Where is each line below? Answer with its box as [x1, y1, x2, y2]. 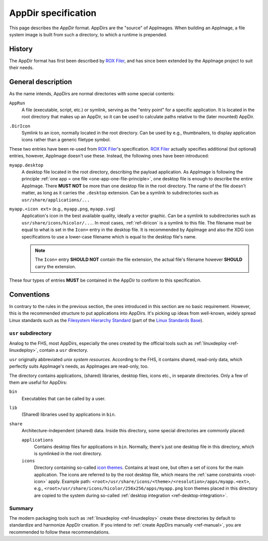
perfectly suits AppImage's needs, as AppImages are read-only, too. [9, 363, 149, 370]
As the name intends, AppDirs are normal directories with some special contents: [9, 91, 175, 97]
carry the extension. [35, 263, 76, 269]
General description [9, 77, 72, 86]
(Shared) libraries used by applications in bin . [21, 411, 116, 417]
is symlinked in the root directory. [34, 451, 103, 457]
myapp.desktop [9, 162, 44, 168]
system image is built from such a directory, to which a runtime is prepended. [9, 31, 167, 37]
